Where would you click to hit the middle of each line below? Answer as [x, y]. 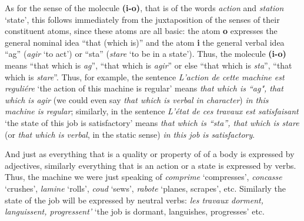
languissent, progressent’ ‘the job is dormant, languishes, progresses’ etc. [135, 211]
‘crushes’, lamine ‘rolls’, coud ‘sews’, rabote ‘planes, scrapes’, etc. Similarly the [146, 188]
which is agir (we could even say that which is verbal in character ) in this [137, 99]
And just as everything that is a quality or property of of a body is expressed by [150, 154]
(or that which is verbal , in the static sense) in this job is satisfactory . [130, 134]
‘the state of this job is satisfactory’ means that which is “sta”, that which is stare [152, 122]
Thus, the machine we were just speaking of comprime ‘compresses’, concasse [143, 177]
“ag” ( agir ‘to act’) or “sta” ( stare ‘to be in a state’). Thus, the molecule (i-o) [146, 54]
